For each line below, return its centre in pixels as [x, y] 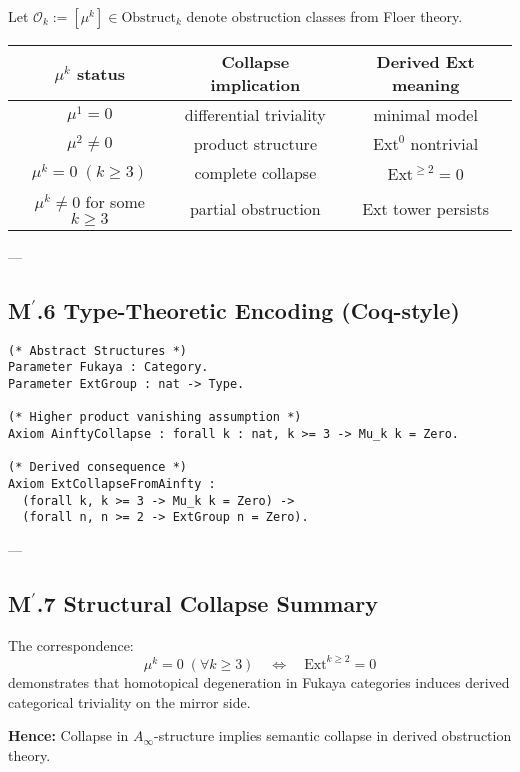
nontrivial [444, 143]
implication [255, 84]
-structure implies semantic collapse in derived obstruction [333, 735]
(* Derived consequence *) [97, 467]
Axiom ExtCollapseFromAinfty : [112, 484]
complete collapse [255, 172]
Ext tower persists [425, 208]
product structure [255, 143]
